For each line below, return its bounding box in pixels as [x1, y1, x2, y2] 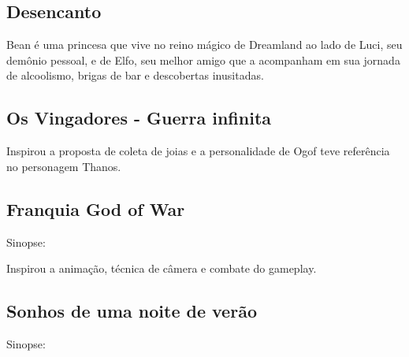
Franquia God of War [6, 196, 185, 221]
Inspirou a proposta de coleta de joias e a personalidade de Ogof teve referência [6, 143, 390, 159]
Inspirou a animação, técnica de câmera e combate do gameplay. [6, 260, 317, 277]
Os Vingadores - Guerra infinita [6, 106, 272, 130]
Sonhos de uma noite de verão [6, 299, 257, 323]
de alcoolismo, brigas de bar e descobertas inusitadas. [6, 67, 264, 84]
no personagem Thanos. [6, 158, 121, 174]
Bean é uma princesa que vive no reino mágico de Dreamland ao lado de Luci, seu [6, 36, 403, 53]
